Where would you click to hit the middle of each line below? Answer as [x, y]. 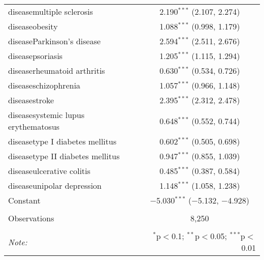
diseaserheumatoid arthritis [57, 70]
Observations [31, 218]
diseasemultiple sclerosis [51, 11]
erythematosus [34, 126]
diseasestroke [31, 100]
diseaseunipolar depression [55, 185]
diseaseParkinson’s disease [55, 41]
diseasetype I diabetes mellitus [62, 141]
